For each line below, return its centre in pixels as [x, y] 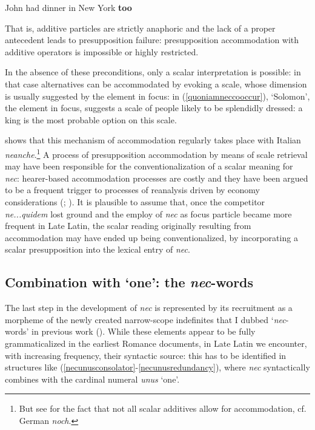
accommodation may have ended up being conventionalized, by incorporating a [151, 237]
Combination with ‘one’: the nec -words [129, 282]
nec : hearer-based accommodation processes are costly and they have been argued [157, 178]
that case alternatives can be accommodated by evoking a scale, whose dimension [156, 84]
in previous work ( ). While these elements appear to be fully [144, 331]
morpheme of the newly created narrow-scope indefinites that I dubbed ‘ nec [145, 319]
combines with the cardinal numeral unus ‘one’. [92, 379]
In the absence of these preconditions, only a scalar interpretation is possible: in [153, 72]
